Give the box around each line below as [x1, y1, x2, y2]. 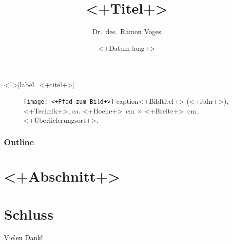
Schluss [4, 204, 54, 224]
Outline [4, 135, 34, 148]
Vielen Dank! [4, 232, 43, 243]
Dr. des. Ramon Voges [92, 26, 161, 37]
